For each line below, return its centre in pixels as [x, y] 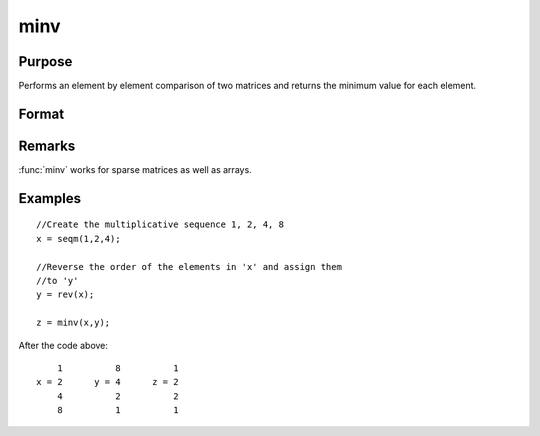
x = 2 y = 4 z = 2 [107, 382]
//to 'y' [57, 280]
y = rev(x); [65, 294]
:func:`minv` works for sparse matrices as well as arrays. [135, 169]
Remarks [47, 145]
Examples [50, 198]
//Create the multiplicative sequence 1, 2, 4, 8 [160, 224]
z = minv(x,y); [73, 323]
